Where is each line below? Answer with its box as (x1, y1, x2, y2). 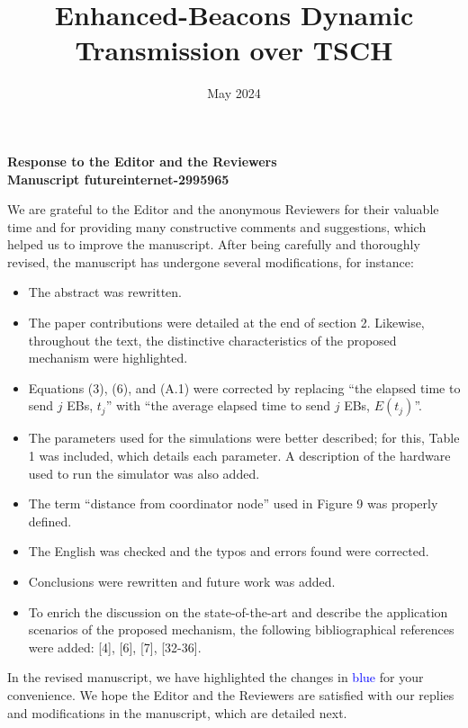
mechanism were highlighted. (28, 348, 188, 367)
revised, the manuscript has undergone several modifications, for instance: (7, 252, 414, 271)
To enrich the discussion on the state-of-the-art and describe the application (28, 602, 448, 621)
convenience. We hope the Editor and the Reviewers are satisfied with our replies (7, 685, 454, 704)
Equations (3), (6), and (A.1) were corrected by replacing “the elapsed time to (28, 378, 461, 397)
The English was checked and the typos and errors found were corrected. (28, 542, 429, 561)
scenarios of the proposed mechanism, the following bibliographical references (28, 620, 454, 639)
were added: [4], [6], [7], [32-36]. (28, 637, 202, 656)
